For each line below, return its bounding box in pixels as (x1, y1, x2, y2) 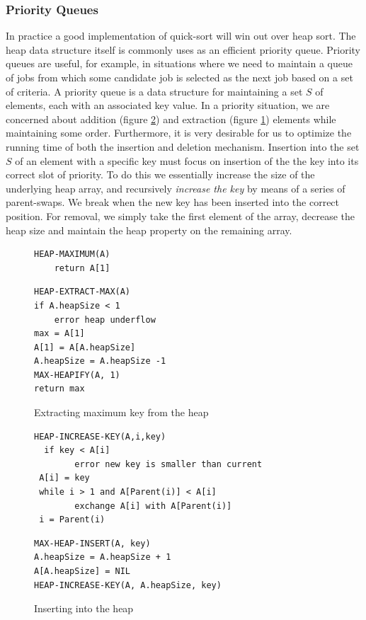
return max (34, 384, 85, 394)
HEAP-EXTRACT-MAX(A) (34, 287, 131, 297)
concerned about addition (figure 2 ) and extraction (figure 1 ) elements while (6, 111, 336, 126)
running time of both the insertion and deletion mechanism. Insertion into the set (6, 139, 360, 154)
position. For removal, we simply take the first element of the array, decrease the (6, 208, 355, 223)
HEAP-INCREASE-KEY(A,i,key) (34, 431, 166, 442)
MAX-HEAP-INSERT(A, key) (34, 538, 151, 549)
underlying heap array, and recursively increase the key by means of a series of (6, 180, 345, 195)
